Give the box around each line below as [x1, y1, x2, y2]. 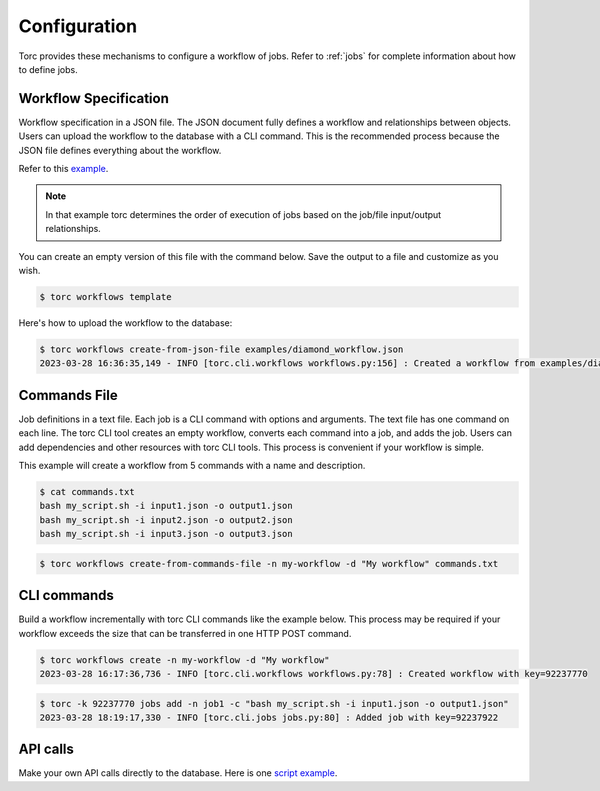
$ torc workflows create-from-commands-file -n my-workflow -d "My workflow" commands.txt [39, 558, 499, 569]
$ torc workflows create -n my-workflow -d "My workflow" [39, 654, 330, 665]
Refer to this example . [18, 163, 109, 175]
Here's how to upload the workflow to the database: [18, 316, 233, 329]
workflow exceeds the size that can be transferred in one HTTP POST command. [18, 627, 352, 639]
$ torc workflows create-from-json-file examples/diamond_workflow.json [39, 343, 404, 355]
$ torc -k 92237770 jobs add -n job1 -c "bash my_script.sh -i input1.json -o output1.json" [39, 698, 509, 709]
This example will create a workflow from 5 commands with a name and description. [18, 459, 366, 471]
